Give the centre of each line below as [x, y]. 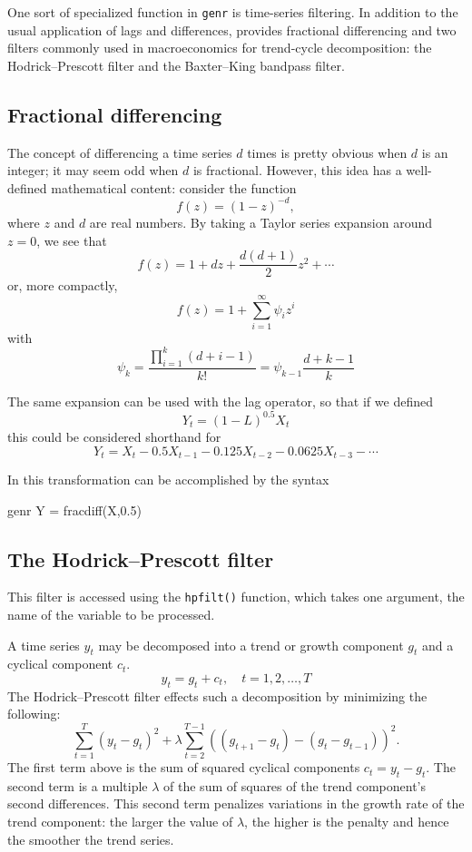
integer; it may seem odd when [93, 170]
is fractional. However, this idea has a [297, 170]
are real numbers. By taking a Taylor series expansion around [261, 222]
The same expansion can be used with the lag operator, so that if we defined [220, 401]
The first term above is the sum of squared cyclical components [184, 767]
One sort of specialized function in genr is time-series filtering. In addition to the [233, 12]
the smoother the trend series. [91, 839]
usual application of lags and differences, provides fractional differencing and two [232, 29]
